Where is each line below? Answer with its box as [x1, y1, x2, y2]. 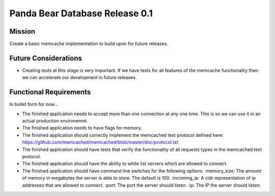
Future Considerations [9, 54, 82, 62]
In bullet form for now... [9, 101, 59, 107]
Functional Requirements [9, 88, 91, 96]
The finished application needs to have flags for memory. [22, 125, 142, 131]
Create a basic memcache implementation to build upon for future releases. [9, 41, 168, 47]
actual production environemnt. [22, 118, 88, 124]
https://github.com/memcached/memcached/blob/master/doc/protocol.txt [22, 139, 179, 145]
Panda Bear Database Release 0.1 [9, 8, 153, 19]
